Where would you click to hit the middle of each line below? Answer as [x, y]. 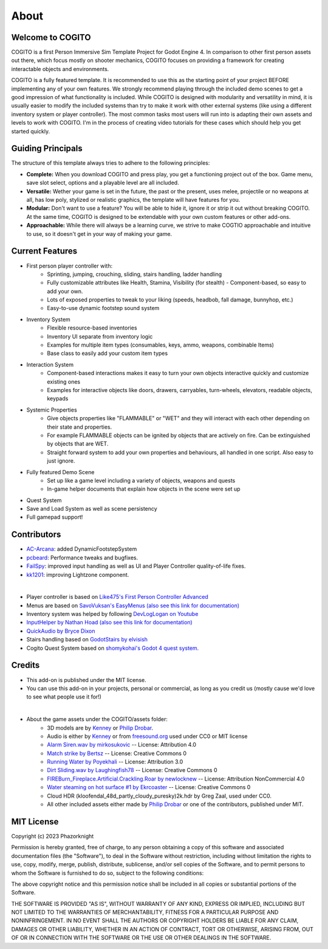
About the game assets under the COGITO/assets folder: [97, 719]
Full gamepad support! [55, 517]
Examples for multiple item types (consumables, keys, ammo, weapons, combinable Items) [161, 345]
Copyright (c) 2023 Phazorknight [53, 836]
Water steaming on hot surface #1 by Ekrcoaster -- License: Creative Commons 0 [149, 787]
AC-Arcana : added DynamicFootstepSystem [82, 549]
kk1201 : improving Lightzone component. [78, 575]
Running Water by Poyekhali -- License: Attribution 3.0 [115, 762]
